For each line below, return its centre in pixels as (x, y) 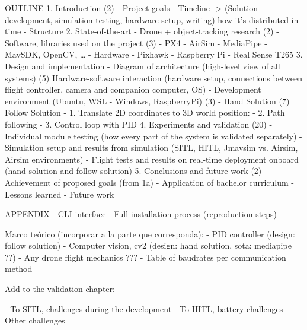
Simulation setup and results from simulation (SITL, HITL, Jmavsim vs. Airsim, (151, 147)
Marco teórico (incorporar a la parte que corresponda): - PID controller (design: (150, 234)
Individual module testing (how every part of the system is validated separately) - (153, 136)
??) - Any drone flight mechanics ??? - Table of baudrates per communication (145, 257)
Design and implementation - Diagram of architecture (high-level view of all (143, 66)
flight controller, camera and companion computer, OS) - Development (133, 89)
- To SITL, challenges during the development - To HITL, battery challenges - (147, 308)
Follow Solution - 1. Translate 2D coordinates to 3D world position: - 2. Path (145, 112)
